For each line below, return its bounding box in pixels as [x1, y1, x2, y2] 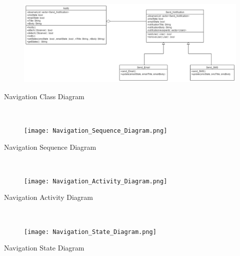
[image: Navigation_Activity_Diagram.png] [24, 177, 167, 185]
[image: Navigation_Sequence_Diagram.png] [24, 127, 167, 134]
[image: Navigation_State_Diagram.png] [24, 228, 156, 235]
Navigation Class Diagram [4, 91, 84, 101]
